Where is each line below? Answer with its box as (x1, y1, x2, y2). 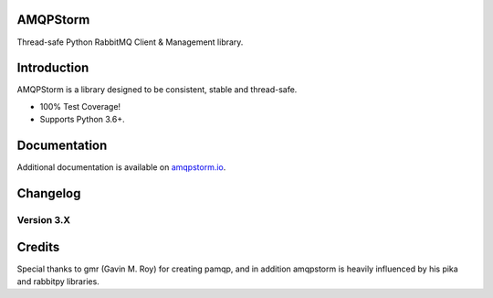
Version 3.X (16, 213, 71, 226)
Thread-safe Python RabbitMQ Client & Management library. (16, 37, 244, 48)
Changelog (16, 186, 81, 201)
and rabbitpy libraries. (16, 275, 100, 287)
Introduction (16, 60, 89, 76)
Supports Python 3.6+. (39, 114, 125, 125)
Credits (16, 239, 60, 255)
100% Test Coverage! (39, 101, 121, 112)
